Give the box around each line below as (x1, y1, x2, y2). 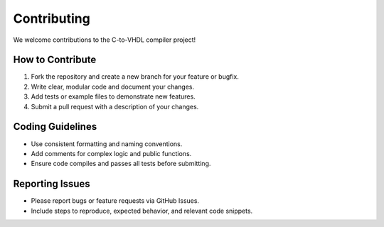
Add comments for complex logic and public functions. (31, 149, 192, 157)
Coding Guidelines (13, 121, 97, 133)
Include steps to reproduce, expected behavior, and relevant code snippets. (31, 206, 253, 215)
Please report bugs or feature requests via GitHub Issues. (31, 196, 199, 205)
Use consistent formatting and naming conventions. (31, 139, 183, 148)
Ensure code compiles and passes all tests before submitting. (31, 160, 211, 168)
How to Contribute (13, 54, 97, 66)
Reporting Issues (13, 178, 90, 190)
